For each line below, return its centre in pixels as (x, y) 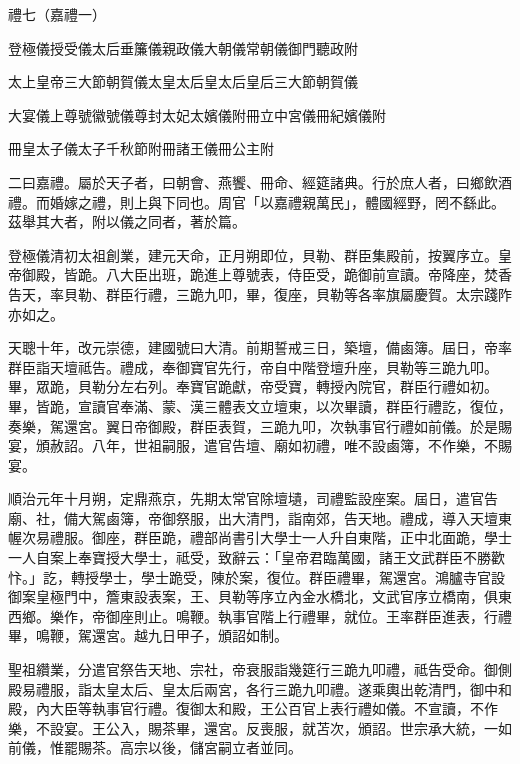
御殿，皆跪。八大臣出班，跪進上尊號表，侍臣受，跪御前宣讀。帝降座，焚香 (266, 274)
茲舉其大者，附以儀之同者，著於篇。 (127, 221)
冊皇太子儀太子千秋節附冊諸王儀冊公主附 (141, 148)
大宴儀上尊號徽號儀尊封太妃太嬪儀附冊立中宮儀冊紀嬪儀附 (197, 114)
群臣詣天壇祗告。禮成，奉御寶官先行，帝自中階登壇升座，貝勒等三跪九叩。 (253, 366)
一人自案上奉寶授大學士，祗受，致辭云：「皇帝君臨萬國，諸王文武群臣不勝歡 (256, 557)
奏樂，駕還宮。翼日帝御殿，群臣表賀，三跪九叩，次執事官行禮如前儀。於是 (253, 425)
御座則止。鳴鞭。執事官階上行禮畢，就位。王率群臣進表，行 (301, 615)
